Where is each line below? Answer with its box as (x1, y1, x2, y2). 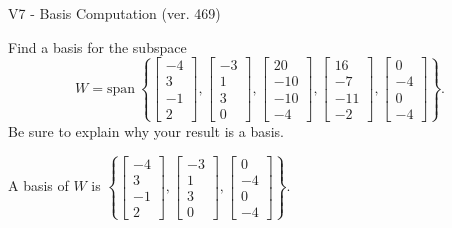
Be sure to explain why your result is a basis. (8, 120, 285, 141)
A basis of (8, 175, 69, 196)
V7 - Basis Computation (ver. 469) (8, 3, 221, 23)
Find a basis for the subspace (8, 36, 187, 57)
